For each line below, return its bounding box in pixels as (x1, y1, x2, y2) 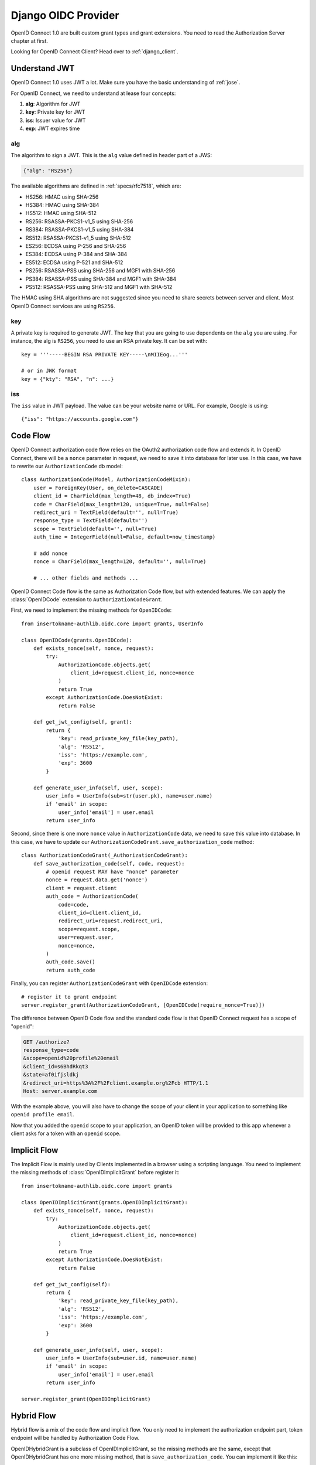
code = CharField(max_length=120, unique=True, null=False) (33, 501, 210, 507)
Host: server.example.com (23, 1088, 98, 1095)
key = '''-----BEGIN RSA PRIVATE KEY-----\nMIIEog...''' (21, 351, 188, 357)
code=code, (58, 901, 90, 908)
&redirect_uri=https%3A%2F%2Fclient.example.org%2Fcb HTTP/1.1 (23, 1079, 209, 1086)
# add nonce (33, 550, 68, 557)
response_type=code (23, 1047, 79, 1054)
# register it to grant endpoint (21, 993, 117, 1000)
